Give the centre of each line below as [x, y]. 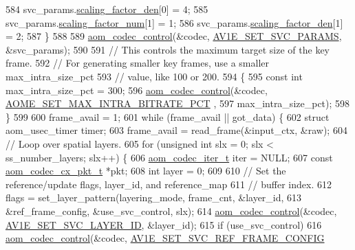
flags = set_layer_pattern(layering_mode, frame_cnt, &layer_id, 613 [154, 197]
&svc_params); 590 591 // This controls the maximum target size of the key [168, 49]
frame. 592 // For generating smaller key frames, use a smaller [137, 63]
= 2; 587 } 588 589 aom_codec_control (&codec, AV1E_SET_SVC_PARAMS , [174, 36]
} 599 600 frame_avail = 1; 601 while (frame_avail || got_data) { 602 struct [168, 116]
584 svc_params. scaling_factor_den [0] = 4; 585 [107, 9]
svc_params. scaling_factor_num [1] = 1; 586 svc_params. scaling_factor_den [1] [174, 22]
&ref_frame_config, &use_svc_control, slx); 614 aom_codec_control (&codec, [171, 211]
